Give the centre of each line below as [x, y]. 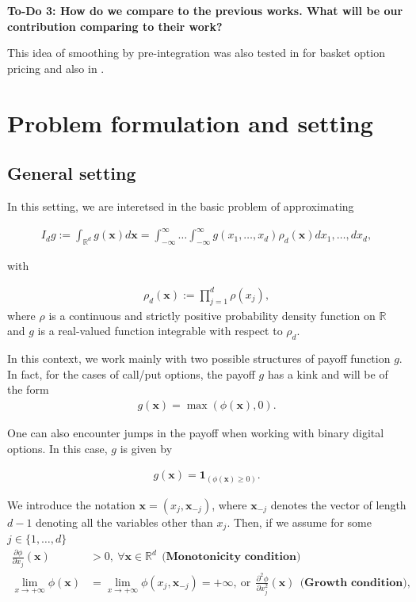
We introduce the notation [71, 504]
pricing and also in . [56, 68]
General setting [72, 173]
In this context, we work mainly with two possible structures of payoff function [199, 358]
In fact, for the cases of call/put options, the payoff [131, 373]
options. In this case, [57, 448]
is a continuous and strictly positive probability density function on [212, 315]
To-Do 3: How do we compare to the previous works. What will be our [205, 10]
